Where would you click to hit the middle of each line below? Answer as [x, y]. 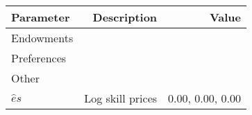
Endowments [42, 38]
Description [125, 17]
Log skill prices [121, 98]
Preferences [39, 58]
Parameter [41, 17]
